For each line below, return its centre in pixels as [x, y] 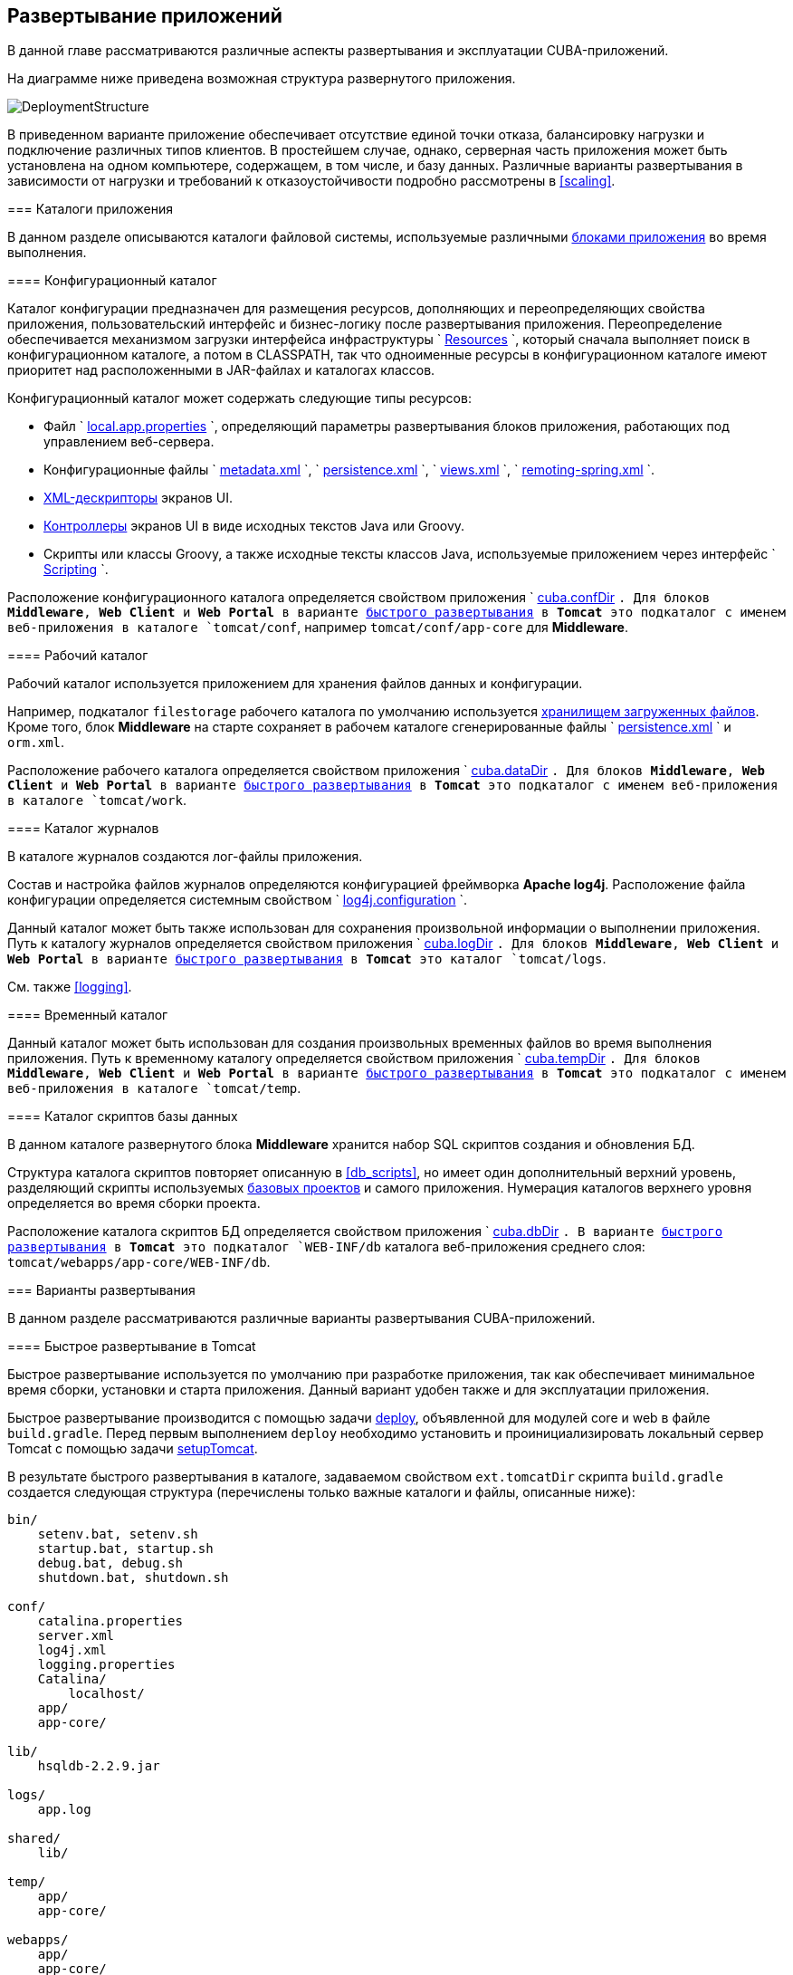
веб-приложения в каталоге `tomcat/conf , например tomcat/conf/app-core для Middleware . [318, 628]
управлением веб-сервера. [129, 442]
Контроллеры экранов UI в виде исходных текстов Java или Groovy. [254, 526]
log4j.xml [72, 1650]
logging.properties [106, 1665]
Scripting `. [76, 570]
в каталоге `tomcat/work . [97, 801]
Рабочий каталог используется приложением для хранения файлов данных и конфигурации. [295, 684]
